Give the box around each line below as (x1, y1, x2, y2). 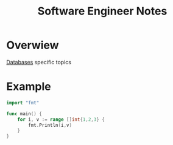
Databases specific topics (6, 58, 72, 66)
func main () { (6, 110, 43, 116)
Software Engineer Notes (37, 4, 168, 18)
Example (6, 80, 51, 93)
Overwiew (6, 38, 59, 52)
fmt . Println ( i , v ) (28, 122, 72, 128)
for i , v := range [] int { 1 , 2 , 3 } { (17, 116, 105, 123)
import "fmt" (6, 99, 40, 106)
